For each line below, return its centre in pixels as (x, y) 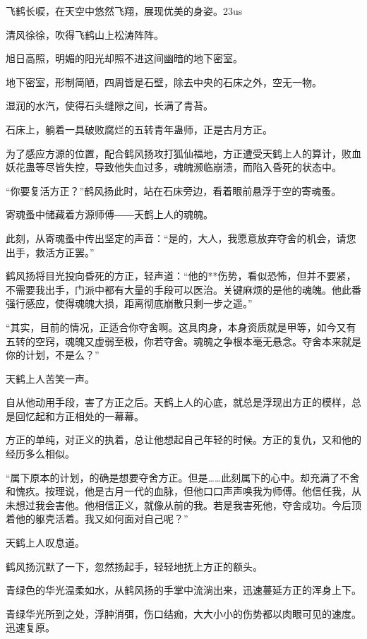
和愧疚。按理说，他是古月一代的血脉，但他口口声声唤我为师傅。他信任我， (179, 491)
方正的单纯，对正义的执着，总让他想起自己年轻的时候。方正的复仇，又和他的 (183, 440)
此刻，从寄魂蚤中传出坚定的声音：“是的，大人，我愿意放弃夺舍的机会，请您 (181, 238)
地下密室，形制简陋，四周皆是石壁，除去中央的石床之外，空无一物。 (164, 82)
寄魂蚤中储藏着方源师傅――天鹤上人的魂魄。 (109, 214)
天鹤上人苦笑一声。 (50, 378)
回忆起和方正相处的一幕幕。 (79, 416)
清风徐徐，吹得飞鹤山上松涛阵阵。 (85, 34)
